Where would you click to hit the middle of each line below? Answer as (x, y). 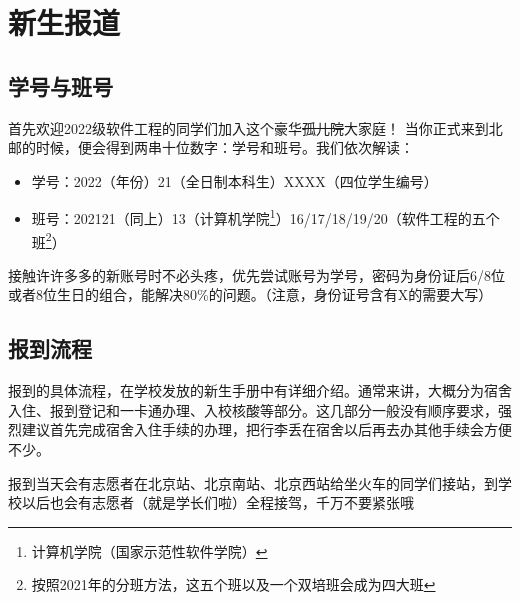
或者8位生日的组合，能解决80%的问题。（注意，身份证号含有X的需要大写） (250, 294)
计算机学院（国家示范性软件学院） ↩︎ (149, 550)
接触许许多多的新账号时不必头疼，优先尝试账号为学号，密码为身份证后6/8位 (256, 274)
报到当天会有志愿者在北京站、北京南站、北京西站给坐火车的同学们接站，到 (253, 482)
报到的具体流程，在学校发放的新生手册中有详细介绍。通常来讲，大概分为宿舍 (260, 390)
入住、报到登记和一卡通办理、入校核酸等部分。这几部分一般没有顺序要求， (253, 409)
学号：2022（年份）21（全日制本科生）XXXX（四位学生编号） (234, 180)
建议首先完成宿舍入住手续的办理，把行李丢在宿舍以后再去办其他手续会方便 (266, 429)
